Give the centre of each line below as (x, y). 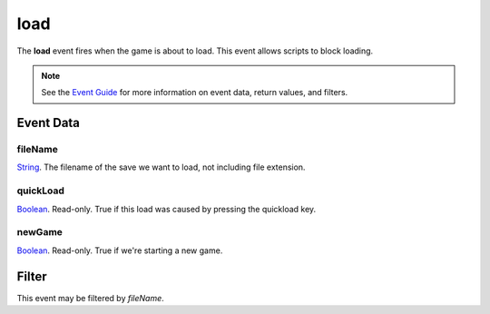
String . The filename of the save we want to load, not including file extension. (161, 167)
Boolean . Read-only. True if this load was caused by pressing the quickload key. (167, 209)
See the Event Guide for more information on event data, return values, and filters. (195, 93)
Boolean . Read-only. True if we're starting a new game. (120, 250)
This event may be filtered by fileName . (91, 298)
